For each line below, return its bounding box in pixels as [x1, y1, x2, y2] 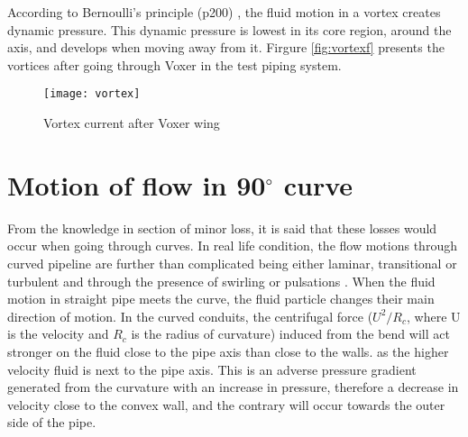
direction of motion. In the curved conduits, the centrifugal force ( [7, 306, 373, 325]
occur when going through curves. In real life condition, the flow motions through [7, 236, 457, 255]
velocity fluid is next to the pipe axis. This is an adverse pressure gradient [7, 360, 417, 378]
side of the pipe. [7, 413, 96, 432]
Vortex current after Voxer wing [43, 114, 220, 132]
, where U [407, 306, 461, 325]
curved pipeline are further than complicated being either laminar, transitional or [7, 253, 457, 272]
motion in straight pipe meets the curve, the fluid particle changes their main [7, 289, 435, 308]
